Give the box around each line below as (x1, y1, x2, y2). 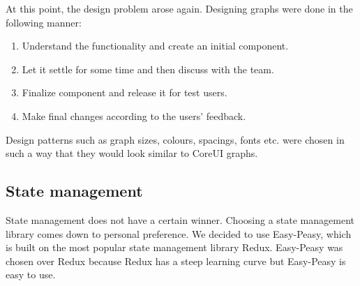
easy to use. (6, 267, 56, 282)
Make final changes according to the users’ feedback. (22, 108, 246, 123)
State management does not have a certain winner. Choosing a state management (6, 212, 354, 227)
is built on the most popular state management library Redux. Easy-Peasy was (6, 240, 343, 255)
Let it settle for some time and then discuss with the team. (22, 61, 274, 76)
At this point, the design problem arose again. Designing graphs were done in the (6, 1, 353, 15)
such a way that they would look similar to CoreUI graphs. (6, 146, 258, 160)
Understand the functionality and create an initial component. (22, 38, 289, 53)
